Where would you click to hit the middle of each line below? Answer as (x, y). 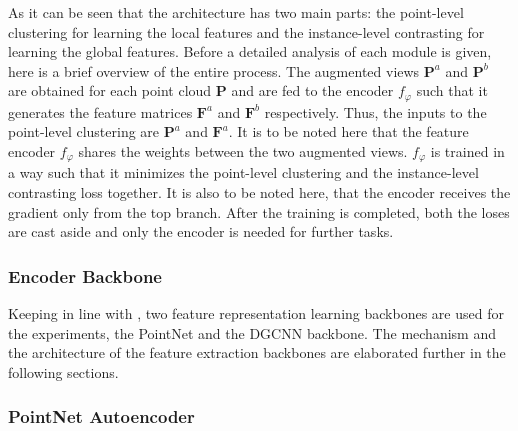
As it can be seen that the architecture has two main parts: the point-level (236, 12)
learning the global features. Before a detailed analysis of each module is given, (250, 51)
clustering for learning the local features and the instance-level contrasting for (246, 31)
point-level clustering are (84, 131)
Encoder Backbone (85, 275)
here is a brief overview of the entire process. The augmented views (214, 70)
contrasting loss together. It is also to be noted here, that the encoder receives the (259, 192)
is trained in (467, 151)
